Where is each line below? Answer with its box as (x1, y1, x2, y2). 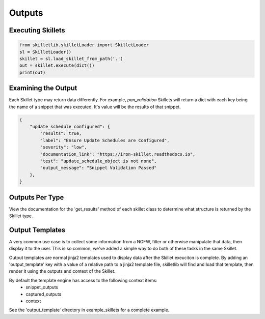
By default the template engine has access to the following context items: (9, 277, 158, 283)
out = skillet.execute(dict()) (19, 63, 95, 68)
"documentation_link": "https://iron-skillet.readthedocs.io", (40, 151, 196, 157)
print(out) (19, 69, 46, 75)
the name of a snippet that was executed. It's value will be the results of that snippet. (9, 104, 181, 110)
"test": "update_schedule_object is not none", (40, 158, 157, 164)
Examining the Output (9, 84, 78, 92)
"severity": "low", (40, 145, 87, 150)
